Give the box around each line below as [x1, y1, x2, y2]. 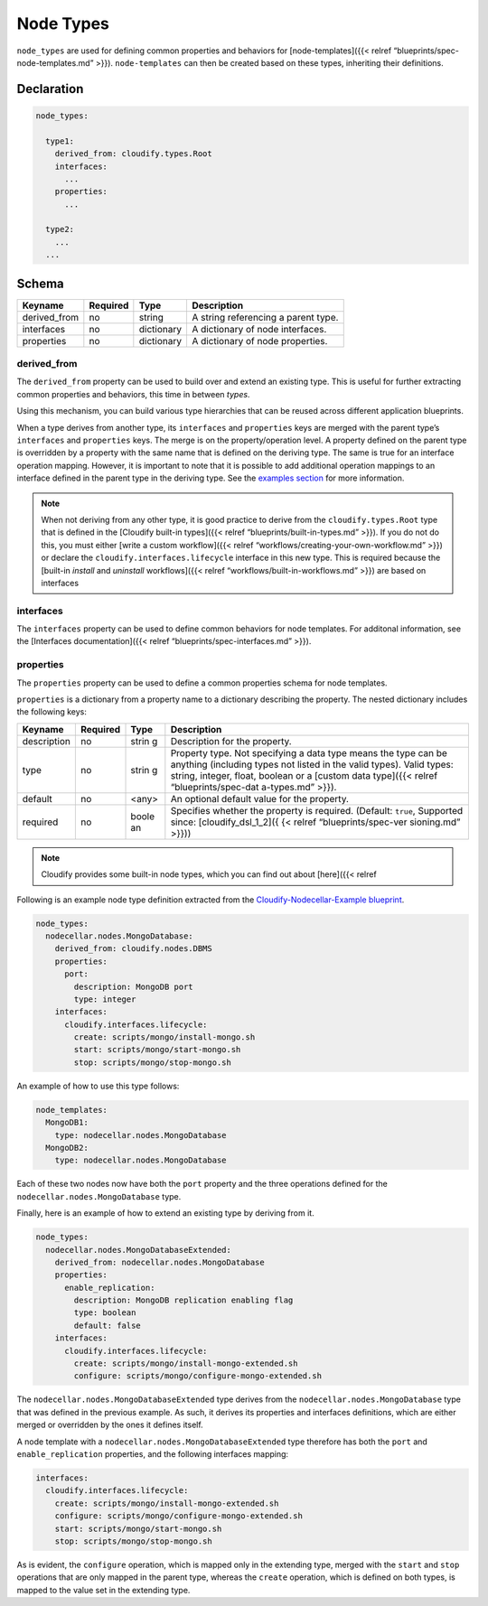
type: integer [73, 994, 136, 1004]
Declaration [16, 81, 84, 97]
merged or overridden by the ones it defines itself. [16, 1419, 203, 1431]
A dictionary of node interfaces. [191, 322, 327, 335]
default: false [73, 1320, 142, 1331]
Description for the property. [170, 734, 293, 747]
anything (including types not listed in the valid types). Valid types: [170, 758, 454, 770]
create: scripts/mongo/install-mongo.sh [73, 1032, 256, 1042]
